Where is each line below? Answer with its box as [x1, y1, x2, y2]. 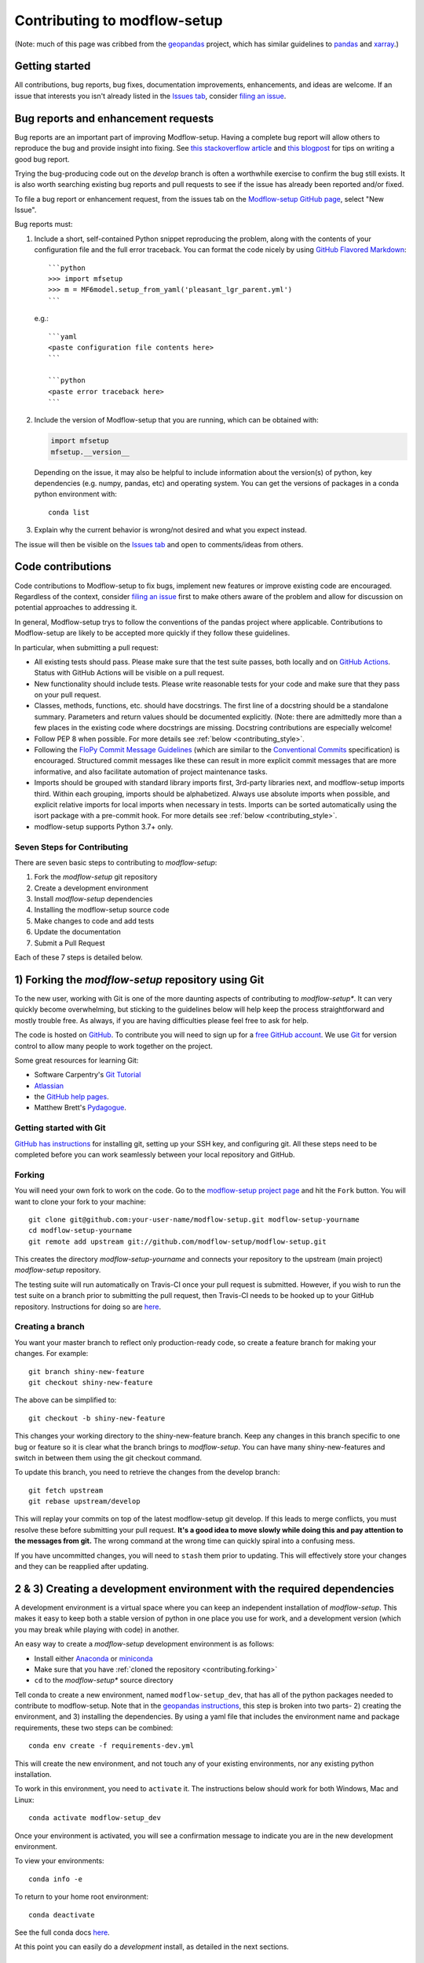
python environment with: [34, 489, 117, 499]
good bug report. [14, 154, 70, 164]
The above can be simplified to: [14, 1395, 117, 1405]
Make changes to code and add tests [34, 916, 155, 926]
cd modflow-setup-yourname [28, 1226, 133, 1235]
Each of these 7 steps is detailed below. [14, 952, 143, 962]
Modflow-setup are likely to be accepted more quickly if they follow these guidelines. [14, 628, 291, 638]
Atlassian [34, 1080, 64, 1091]
